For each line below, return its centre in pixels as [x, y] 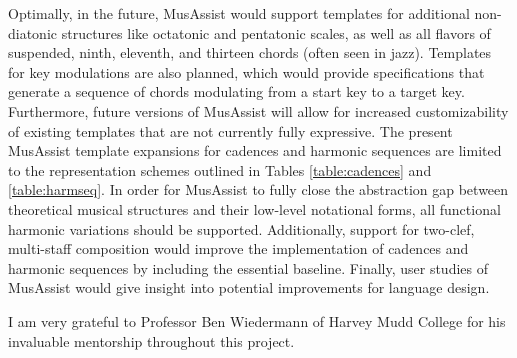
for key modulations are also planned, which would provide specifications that [246, 71]
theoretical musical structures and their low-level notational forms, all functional [254, 208]
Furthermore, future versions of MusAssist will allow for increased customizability [258, 110]
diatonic [33, 32]
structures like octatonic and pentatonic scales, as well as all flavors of [276, 32]
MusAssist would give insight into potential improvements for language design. [249, 287]
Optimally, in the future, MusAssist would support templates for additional [239, 13]
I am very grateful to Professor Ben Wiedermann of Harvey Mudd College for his [257, 320]
